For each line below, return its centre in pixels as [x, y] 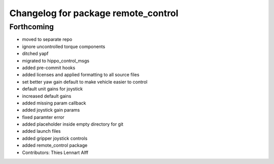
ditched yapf [35, 53]
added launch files [41, 131]
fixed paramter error [43, 117]
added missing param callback [54, 103]
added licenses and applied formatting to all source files [81, 75]
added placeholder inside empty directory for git [73, 124]
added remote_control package [55, 145]
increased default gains [47, 96]
